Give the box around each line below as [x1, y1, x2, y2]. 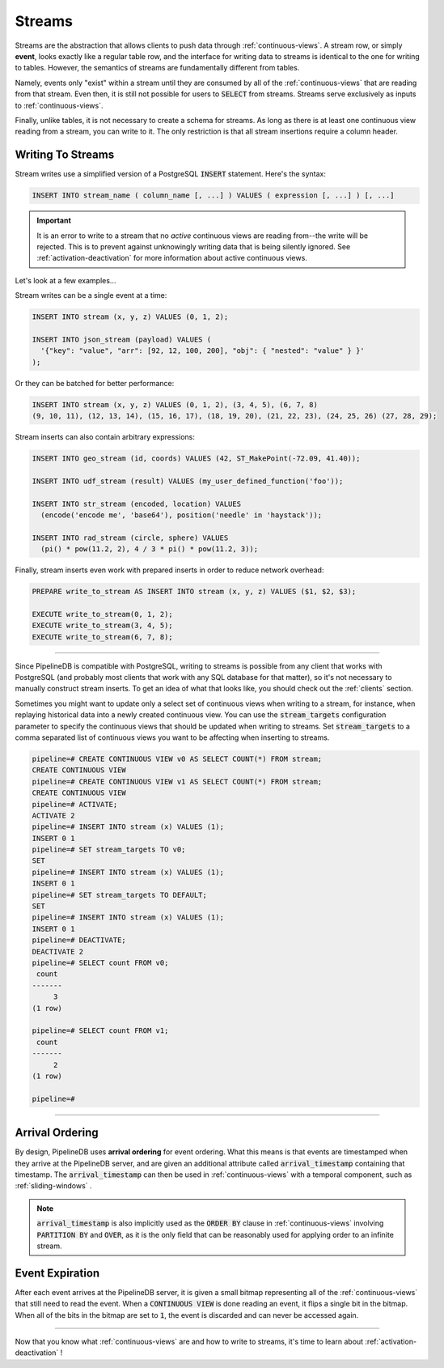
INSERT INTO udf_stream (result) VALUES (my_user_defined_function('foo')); [32, 476, 344, 486]
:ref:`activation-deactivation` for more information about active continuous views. [36, 253, 307, 263]
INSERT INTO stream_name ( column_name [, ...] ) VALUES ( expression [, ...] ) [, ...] [32, 191, 395, 200]
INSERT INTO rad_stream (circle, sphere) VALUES [32, 533, 229, 542]
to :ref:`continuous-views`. [15, 100, 104, 110]
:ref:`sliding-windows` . [15, 1181, 92, 1191]
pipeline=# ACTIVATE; [32, 800, 118, 809]
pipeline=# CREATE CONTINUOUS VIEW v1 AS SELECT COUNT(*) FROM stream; [32, 777, 323, 786]
